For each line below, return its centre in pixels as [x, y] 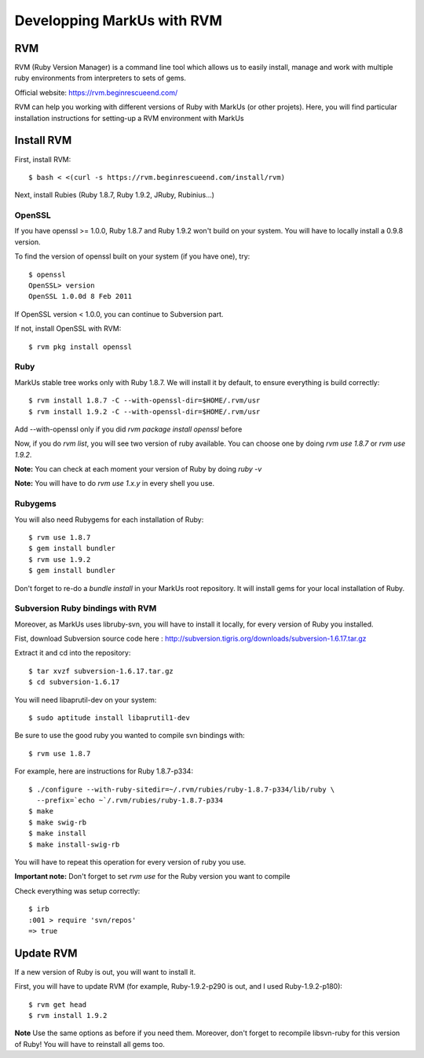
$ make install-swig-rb [74, 844]
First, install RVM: [43, 159]
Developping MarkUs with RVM [119, 20]
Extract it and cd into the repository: [73, 653]
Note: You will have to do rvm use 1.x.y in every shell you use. [115, 483]
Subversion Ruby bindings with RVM [86, 608]
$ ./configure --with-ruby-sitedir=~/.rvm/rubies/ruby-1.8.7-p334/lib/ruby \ [182, 789]
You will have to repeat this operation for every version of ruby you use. [130, 861]
